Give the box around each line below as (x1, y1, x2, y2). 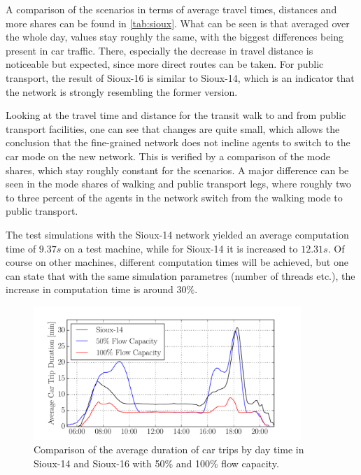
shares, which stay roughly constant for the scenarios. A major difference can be (6, 162, 349, 177)
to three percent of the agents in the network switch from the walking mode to (6, 190, 343, 204)
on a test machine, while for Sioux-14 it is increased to (64, 241, 298, 255)
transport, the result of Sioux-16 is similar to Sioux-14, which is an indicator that (6, 70, 355, 85)
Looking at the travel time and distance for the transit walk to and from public (6, 108, 346, 122)
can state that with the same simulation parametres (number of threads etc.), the (6, 268, 355, 283)
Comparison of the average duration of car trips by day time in (34, 442, 304, 457)
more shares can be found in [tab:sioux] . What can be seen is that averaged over (6, 15, 350, 30)
